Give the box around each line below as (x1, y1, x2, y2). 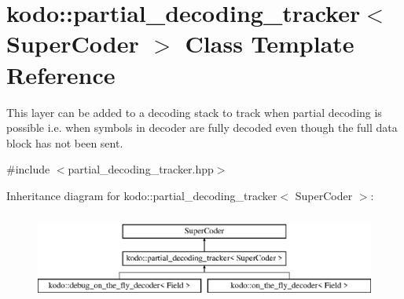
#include (6, 161, 50, 177)
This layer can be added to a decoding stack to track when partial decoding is (6, 104, 382, 120)
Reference (6, 58, 116, 90)
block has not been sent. (6, 134, 123, 151)
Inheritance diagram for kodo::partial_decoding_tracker (6, 187, 277, 203)
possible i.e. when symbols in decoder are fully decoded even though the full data (6, 119, 398, 136)
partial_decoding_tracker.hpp (68, 161, 214, 177)
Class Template (185, 27, 354, 60)
